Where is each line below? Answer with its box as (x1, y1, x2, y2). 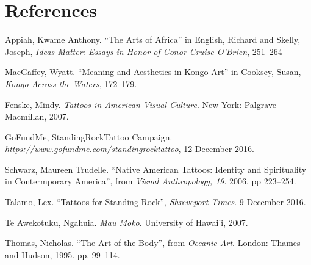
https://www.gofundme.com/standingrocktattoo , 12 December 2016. (5, 142, 254, 155)
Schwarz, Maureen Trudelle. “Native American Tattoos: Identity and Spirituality (5, 162, 307, 175)
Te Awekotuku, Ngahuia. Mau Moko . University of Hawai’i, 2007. (5, 216, 248, 228)
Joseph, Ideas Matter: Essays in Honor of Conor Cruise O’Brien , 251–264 (5, 45, 282, 57)
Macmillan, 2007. (5, 110, 69, 123)
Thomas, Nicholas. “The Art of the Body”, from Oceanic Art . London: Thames (5, 236, 301, 249)
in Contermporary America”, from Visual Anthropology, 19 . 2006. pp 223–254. (5, 175, 296, 187)
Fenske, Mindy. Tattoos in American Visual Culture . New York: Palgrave (5, 98, 277, 111)
